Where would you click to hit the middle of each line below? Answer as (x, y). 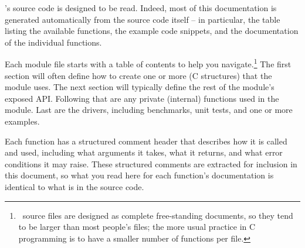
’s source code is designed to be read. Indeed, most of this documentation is (141, 8)
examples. (22, 121)
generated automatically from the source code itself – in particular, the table (143, 19)
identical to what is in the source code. (74, 186)
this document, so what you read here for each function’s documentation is (139, 175)
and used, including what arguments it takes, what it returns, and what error (144, 152)
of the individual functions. (53, 42)
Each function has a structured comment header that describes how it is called (146, 141)
